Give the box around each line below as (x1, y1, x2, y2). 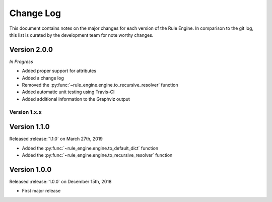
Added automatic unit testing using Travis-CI (22, 89, 115, 95)
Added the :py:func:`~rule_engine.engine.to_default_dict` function (22, 145, 159, 151)
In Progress (9, 58, 33, 64)
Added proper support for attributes (22, 68, 97, 74)
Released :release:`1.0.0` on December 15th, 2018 (9, 178, 112, 184)
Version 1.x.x (9, 108, 42, 115)
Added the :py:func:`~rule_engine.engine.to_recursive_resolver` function (22, 152, 173, 158)
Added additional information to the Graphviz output (22, 96, 130, 102)
